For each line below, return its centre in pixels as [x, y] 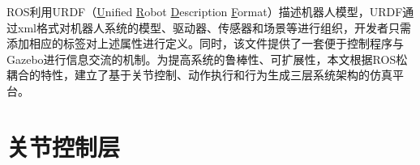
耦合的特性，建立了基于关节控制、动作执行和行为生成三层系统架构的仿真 [199, 75]
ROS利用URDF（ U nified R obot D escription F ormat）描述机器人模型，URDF [205, 11]
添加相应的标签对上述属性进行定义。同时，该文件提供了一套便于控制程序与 [205, 43]
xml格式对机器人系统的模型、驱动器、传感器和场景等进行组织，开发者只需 [214, 27]
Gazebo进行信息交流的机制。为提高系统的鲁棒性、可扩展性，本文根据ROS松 [207, 59]
